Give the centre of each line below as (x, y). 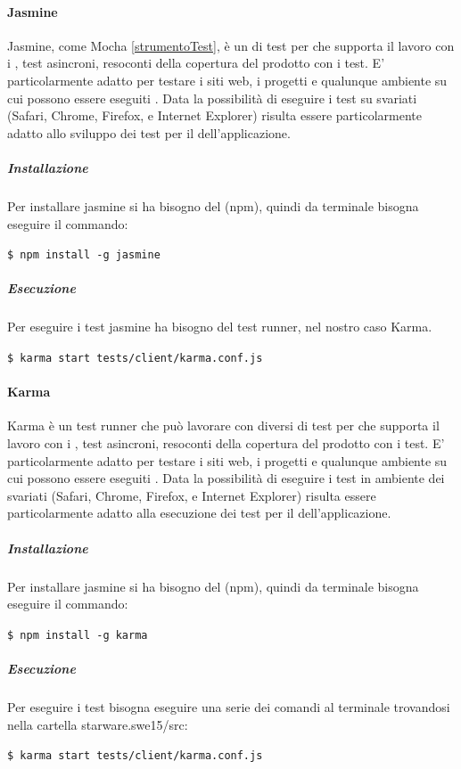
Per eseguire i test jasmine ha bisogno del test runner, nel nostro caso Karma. (220, 327)
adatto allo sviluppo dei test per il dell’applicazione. (149, 132)
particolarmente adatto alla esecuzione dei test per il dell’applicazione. (199, 513)
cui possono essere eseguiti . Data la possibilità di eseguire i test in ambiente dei (226, 478)
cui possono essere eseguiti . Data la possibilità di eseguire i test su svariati (212, 98)
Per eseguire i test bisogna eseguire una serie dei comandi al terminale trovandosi (229, 706)
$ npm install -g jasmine (84, 255)
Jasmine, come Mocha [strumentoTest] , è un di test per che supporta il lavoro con (231, 45)
